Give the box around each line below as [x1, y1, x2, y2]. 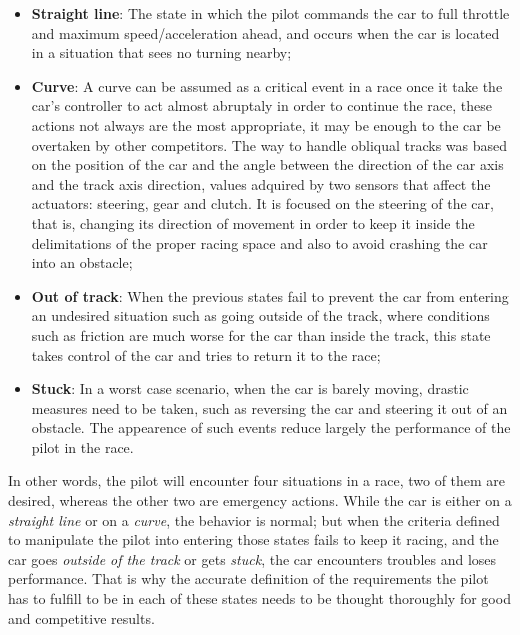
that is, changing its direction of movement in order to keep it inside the [31, 212, 475, 233]
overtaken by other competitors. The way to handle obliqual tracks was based [31, 134, 508, 155]
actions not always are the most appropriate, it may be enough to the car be [31, 114, 501, 135]
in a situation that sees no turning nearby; [31, 42, 292, 63]
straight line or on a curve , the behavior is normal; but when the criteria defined [8, 509, 500, 530]
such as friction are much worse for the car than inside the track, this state [31, 324, 491, 345]
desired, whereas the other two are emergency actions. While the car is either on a [8, 490, 512, 511]
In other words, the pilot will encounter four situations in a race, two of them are [8, 470, 506, 491]
